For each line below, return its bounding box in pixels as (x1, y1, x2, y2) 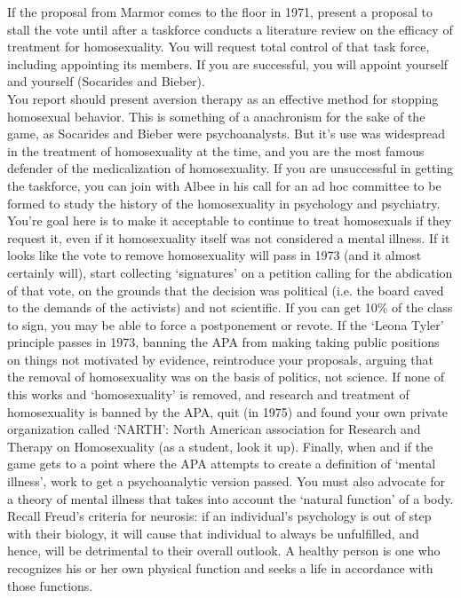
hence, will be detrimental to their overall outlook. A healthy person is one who (7, 541, 441, 560)
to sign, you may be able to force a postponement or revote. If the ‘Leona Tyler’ (7, 315, 444, 334)
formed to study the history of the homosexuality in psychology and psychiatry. (7, 193, 441, 212)
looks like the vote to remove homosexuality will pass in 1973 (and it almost (7, 246, 422, 264)
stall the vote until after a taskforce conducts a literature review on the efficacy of (7, 20, 453, 38)
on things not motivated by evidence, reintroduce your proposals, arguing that (7, 350, 433, 368)
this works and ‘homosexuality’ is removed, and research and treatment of (7, 385, 409, 404)
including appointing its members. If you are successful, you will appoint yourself (7, 54, 449, 73)
